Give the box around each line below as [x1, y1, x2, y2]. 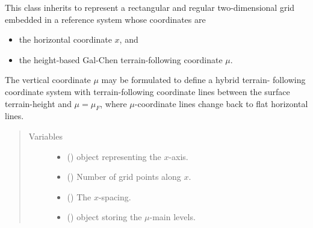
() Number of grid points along [67, 170, 181, 183]
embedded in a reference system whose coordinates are [5, 13, 206, 25]
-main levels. [149, 211, 196, 223]
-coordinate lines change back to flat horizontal [134, 97, 308, 109]
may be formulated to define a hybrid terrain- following [101, 73, 306, 86]
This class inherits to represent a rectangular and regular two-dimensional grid [5, 1, 295, 13]
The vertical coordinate [5, 73, 91, 86]
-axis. [169, 150, 188, 162]
